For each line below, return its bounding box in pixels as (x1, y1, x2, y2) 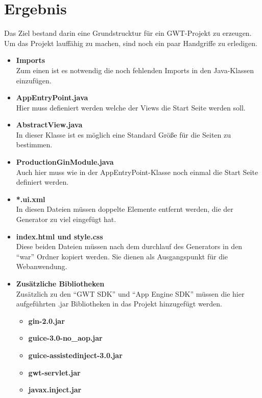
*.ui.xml (16, 193, 45, 204)
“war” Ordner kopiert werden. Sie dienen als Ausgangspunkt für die (16, 251, 228, 261)
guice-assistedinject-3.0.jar (28, 349, 123, 360)
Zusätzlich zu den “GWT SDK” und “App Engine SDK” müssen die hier (16, 288, 245, 299)
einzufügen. (16, 75, 52, 85)
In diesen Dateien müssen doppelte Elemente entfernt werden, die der (16, 204, 233, 214)
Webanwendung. (16, 261, 67, 272)
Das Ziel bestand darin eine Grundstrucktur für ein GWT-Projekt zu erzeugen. (4, 28, 252, 38)
